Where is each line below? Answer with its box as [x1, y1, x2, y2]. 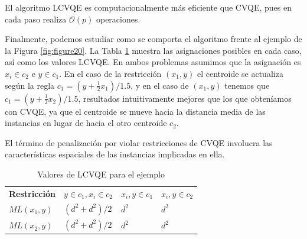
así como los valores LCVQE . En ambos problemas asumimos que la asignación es [5, 56, 301, 68]
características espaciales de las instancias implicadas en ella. [5, 148, 225, 160]
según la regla [5, 79, 55, 91]
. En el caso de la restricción [59, 67, 162, 79]
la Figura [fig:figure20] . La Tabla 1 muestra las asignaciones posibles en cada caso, [5, 44, 302, 56]
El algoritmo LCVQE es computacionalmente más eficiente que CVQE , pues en [5, 1, 292, 13]
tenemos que [224, 79, 270, 91]
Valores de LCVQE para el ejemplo [37, 167, 165, 180]
